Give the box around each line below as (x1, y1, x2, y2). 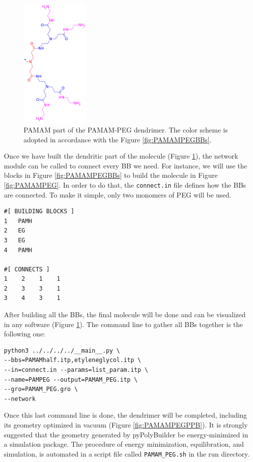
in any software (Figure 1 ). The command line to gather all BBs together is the (4, 319, 243, 329)
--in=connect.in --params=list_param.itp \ (4, 366, 148, 374)
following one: (4, 329, 46, 339)
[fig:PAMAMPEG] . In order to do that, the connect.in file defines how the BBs (4, 179, 246, 190)
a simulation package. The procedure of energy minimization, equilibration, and (4, 439, 244, 449)
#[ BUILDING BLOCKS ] (4, 208, 75, 215)
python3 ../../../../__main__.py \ (4, 347, 120, 354)
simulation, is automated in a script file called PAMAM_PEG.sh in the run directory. (4, 448, 250, 459)
